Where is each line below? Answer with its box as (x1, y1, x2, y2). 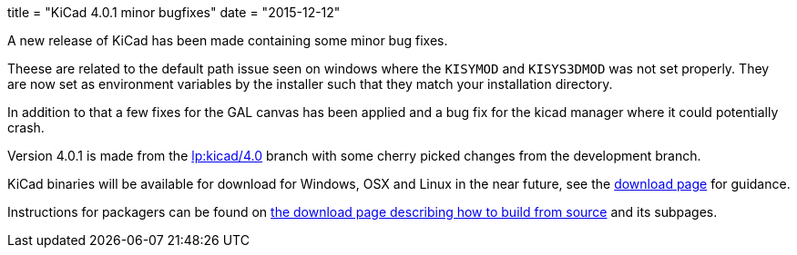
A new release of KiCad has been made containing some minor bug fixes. (7, 33, 448, 48)
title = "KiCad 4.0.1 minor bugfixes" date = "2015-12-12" (7, 5, 341, 20)
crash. (7, 120, 45, 135)
